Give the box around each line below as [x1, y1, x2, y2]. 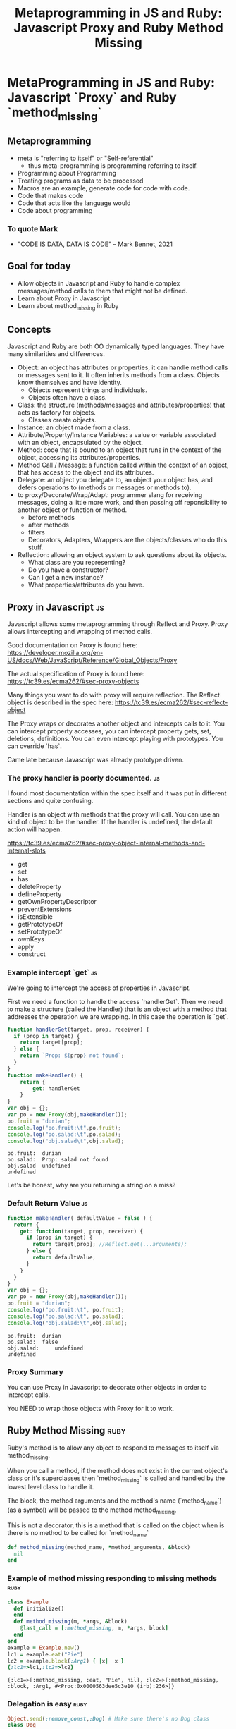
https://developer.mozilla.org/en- [7, 649, 104, 657]
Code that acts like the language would [17, 199, 131, 207]
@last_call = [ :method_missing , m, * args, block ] [20, 1625, 169, 1632]
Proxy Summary [7, 1367, 63, 1376]
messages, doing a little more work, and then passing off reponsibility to [17, 499, 228, 507]
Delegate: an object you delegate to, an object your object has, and [17, 476, 213, 484]
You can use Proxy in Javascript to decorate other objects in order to [7, 1383, 208, 1391]
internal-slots [7, 846, 46, 855]
